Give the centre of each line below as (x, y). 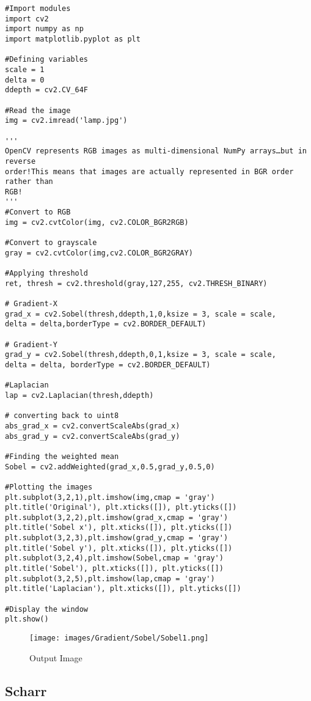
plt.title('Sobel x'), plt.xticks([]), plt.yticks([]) (119, 528)
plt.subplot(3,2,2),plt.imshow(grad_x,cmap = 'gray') (117, 517)
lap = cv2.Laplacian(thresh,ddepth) (79, 395)
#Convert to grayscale (51, 243)
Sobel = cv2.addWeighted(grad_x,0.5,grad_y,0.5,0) (110, 467)
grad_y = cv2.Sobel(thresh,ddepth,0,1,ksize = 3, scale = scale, (141, 355)
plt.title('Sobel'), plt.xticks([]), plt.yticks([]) (114, 569)
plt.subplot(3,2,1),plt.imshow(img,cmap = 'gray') (110, 497)
